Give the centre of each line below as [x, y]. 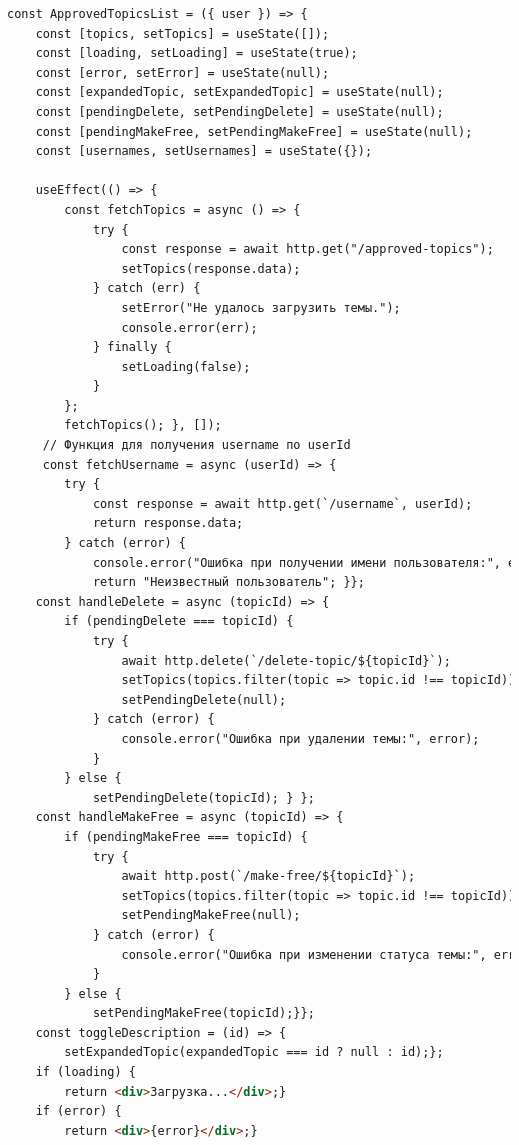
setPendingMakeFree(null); [211, 915]
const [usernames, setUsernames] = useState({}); [204, 151]
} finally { [132, 347]
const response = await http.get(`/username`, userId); [282, 503]
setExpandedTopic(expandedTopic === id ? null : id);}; [254, 1052]
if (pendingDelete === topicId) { [179, 621]
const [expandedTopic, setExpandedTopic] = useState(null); [239, 92]
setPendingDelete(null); [204, 699]
